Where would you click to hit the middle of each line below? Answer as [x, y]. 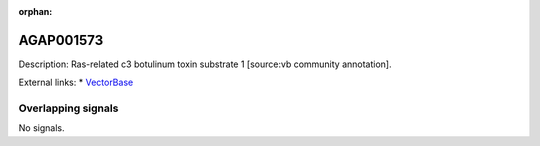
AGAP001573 [61, 40]
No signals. [41, 128]
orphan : [35, 11]
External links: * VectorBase [76, 82]
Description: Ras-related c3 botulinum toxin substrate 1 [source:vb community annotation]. [205, 64]
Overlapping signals [68, 108]
